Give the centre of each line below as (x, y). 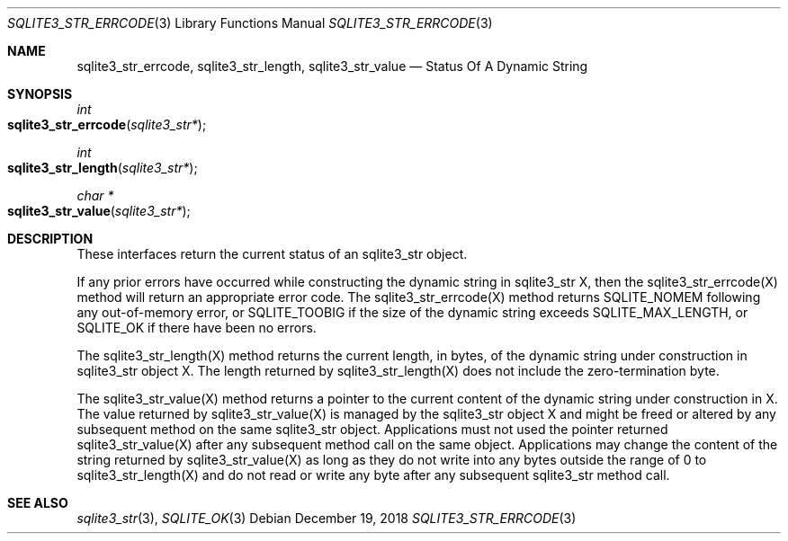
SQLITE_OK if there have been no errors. (197, 328)
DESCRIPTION (50, 239)
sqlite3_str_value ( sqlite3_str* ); (99, 211)
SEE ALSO (38, 503)
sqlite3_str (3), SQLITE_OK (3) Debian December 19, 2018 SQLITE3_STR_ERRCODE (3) (327, 518)
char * (95, 195)
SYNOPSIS (40, 94)
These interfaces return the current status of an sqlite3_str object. (272, 254)
